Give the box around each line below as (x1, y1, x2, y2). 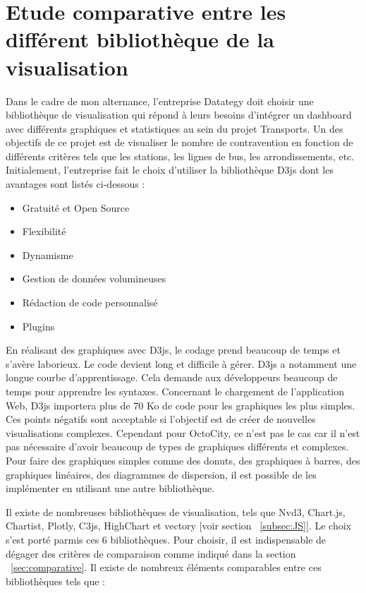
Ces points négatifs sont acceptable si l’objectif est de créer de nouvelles (6, 412, 316, 426)
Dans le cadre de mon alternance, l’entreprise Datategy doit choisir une (6, 93, 314, 108)
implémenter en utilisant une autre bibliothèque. (6, 481, 215, 496)
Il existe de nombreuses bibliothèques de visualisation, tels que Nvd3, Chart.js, (6, 504, 346, 519)
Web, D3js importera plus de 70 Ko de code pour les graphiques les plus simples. (6, 397, 355, 412)
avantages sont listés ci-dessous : (6, 176, 145, 191)
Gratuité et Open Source (22, 200, 130, 215)
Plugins (22, 318, 55, 333)
